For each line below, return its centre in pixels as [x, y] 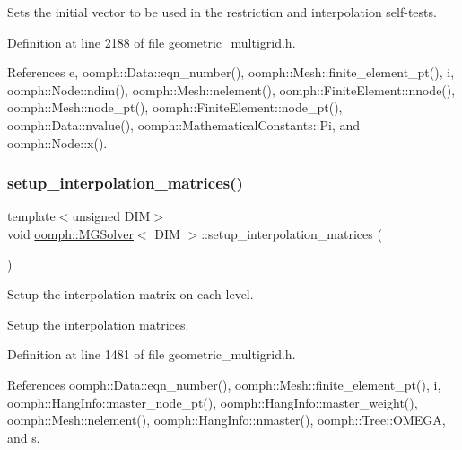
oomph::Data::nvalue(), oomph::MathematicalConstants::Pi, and [184, 124]
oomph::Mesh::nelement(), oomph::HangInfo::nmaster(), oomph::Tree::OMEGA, [227, 420]
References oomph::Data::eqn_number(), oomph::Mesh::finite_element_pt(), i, [224, 384]
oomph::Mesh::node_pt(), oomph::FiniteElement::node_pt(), [175, 107]
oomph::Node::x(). [57, 142]
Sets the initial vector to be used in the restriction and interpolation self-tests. [222, 12]
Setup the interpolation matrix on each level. [131, 294]
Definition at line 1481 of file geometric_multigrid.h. [152, 354]
